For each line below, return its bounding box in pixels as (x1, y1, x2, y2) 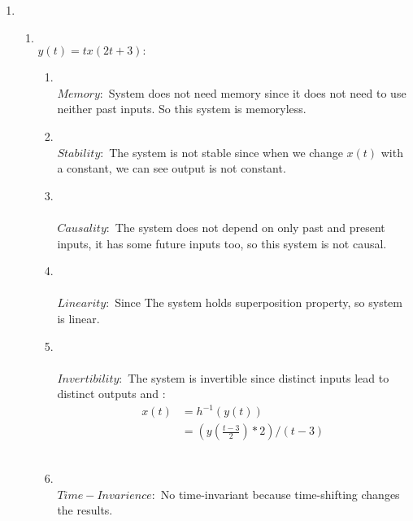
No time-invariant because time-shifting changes (160, 485, 400, 502)
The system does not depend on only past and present (115, 218, 385, 235)
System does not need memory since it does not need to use (108, 84, 406, 101)
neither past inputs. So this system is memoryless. (57, 100, 306, 117)
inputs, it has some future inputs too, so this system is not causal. (57, 234, 387, 252)
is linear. (57, 309, 100, 326)
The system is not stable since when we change (109, 143, 343, 160)
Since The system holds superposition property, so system (115, 294, 402, 311)
